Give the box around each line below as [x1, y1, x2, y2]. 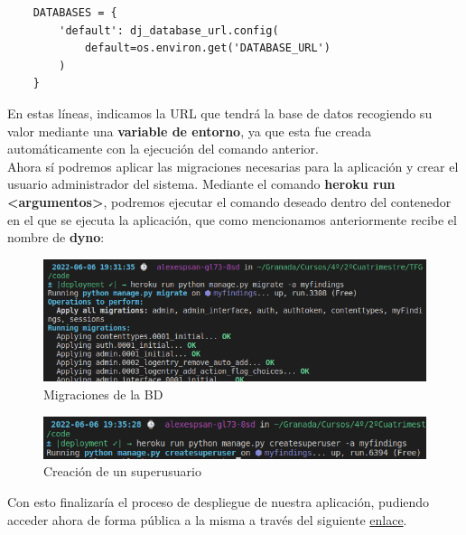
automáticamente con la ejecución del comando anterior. [7, 139, 320, 158]
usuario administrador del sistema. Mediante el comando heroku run [7, 174, 396, 193]
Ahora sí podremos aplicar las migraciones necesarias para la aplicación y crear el [7, 156, 459, 175]
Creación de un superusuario [43, 462, 201, 481]
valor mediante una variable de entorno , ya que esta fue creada [7, 121, 371, 140]
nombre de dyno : [7, 228, 105, 247]
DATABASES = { [33, 6, 117, 19]
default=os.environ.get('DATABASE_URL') [84, 42, 331, 55]
